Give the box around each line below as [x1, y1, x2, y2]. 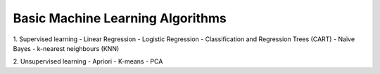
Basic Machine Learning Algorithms [13, 10, 227, 26]
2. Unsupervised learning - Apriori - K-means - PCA [13, 57, 163, 66]
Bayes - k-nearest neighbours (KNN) [13, 44, 120, 52]
